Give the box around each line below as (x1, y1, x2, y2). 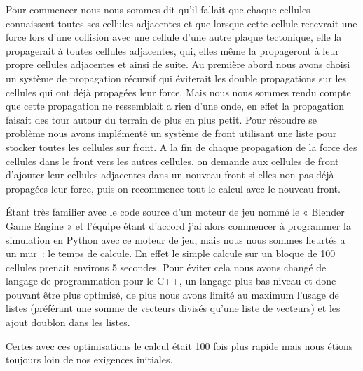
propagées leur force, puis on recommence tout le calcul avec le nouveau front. (6, 181, 341, 195)
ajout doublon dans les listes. (6, 315, 130, 330)
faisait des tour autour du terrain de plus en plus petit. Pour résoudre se (6, 112, 317, 126)
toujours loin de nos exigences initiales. (6, 352, 173, 367)
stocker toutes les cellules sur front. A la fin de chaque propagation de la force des (6, 139, 357, 154)
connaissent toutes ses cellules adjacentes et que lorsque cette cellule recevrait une (6, 15, 357, 30)
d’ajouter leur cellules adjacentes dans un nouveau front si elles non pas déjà (6, 167, 334, 182)
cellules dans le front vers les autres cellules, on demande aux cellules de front (6, 153, 339, 168)
